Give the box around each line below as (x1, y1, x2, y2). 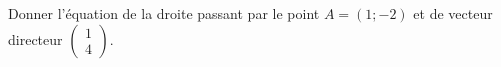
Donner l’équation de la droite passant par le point (8, 3, 320, 23)
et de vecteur (413, 3, 493, 23)
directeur (8, 28, 63, 49)
